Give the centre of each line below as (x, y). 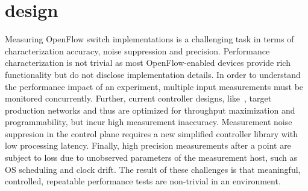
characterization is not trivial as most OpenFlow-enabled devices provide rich (148, 63)
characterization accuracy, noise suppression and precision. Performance (137, 50)
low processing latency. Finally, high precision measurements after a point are (148, 145)
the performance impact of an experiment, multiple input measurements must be (154, 86)
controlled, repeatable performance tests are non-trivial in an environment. (143, 181)
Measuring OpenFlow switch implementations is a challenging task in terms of (149, 39)
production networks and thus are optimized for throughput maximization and (150, 110)
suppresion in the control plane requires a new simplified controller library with (151, 133)
